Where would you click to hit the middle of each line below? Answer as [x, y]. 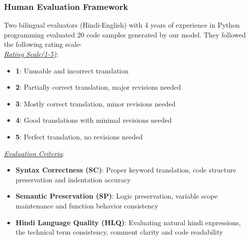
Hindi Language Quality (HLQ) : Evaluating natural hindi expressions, [128, 222]
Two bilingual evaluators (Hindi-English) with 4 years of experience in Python [122, 25]
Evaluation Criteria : [34, 153]
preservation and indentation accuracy [73, 179]
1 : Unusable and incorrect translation [72, 70]
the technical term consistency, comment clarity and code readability [119, 232]
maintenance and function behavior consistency [87, 205]
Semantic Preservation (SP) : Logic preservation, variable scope [117, 196]
